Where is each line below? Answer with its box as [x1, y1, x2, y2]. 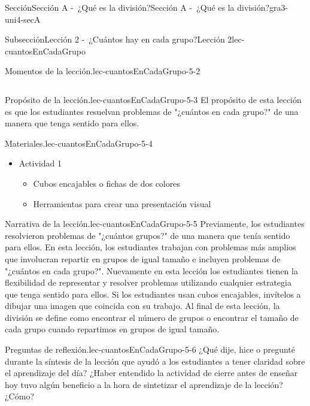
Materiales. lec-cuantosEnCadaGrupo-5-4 [5, 137, 153, 149]
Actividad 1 [19, 157, 62, 169]
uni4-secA [5, 13, 41, 25]
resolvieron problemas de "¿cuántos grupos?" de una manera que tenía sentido [5, 229, 290, 241]
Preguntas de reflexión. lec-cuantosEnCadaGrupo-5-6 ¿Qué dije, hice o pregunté [5, 343, 295, 356]
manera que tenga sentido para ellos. [5, 117, 139, 129]
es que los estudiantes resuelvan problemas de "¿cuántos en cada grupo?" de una [5, 105, 299, 117]
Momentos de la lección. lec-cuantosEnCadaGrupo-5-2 [5, 65, 200, 77]
